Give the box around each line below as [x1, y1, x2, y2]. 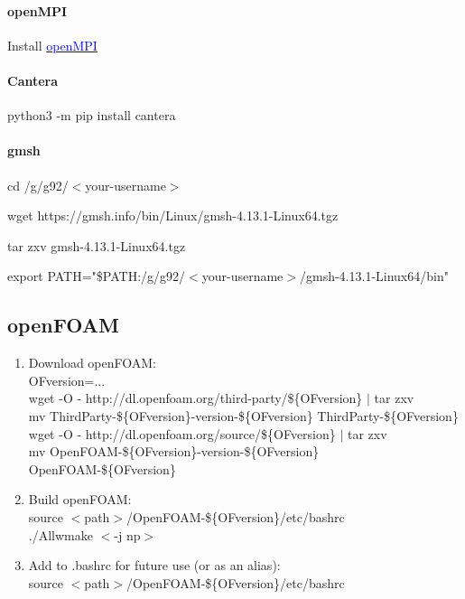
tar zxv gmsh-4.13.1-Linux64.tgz [7, 236, 186, 255]
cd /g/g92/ [7, 175, 69, 194]
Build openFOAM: [28, 490, 132, 509]
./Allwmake [28, 525, 93, 544]
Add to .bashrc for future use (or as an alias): [28, 556, 281, 575]
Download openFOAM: [28, 353, 156, 372]
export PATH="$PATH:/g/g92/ [7, 267, 186, 285]
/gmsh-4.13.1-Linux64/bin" [299, 267, 449, 285]
